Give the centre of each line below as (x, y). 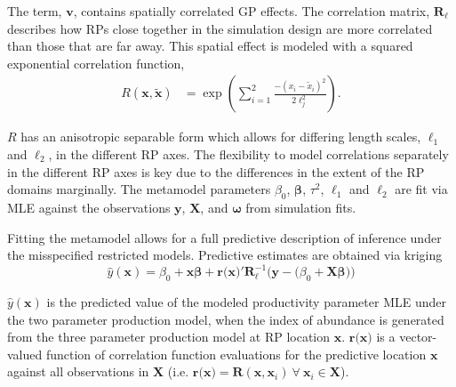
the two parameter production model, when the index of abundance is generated (226, 319)
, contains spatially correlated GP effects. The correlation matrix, (252, 11)
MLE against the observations (89, 207)
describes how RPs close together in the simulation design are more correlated (220, 28)
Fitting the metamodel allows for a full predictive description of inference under (224, 237)
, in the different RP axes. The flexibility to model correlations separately (248, 154)
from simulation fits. (301, 207)
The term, (35, 11)
